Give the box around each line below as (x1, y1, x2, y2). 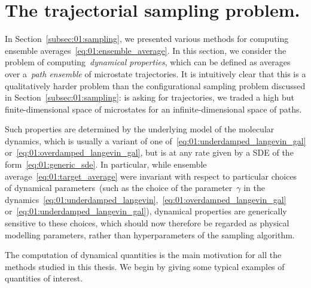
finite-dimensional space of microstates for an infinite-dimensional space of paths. (5, 102, 302, 115)
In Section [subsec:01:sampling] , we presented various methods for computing (5, 32, 289, 45)
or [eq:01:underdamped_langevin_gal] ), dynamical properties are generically (5, 205, 287, 217)
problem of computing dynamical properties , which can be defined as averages (5, 56, 291, 68)
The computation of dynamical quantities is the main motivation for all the (5, 248, 282, 261)
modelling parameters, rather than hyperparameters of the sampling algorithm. (5, 228, 295, 241)
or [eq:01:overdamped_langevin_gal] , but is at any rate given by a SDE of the (5, 146, 294, 159)
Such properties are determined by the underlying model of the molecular (5, 123, 275, 135)
